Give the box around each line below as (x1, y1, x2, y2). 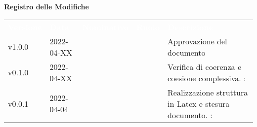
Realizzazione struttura (168, 86, 248, 98)
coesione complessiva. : (168, 72, 246, 84)
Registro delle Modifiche (4, 1, 89, 11)
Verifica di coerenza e (168, 61, 241, 72)
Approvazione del (168, 35, 227, 47)
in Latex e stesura (168, 97, 230, 109)
